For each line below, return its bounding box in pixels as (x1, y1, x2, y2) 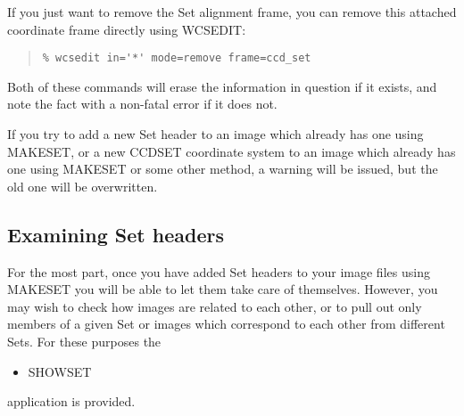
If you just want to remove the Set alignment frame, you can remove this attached (7, 3, 457, 20)
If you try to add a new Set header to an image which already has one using (7, 125, 424, 143)
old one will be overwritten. (7, 176, 158, 195)
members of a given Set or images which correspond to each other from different (7, 314, 445, 333)
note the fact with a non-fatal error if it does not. (7, 94, 278, 113)
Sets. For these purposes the (7, 331, 162, 350)
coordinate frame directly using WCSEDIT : (7, 20, 246, 38)
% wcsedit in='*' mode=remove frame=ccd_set (42, 52, 311, 65)
